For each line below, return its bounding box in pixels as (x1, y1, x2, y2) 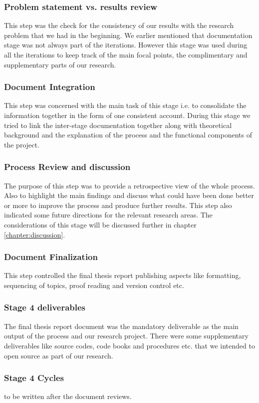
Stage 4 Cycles (4, 371, 64, 384)
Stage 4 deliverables (4, 301, 86, 313)
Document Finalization (4, 250, 98, 263)
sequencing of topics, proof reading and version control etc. (4, 279, 184, 290)
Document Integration (4, 80, 95, 93)
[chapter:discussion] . (4, 229, 65, 239)
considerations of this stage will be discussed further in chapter (4, 219, 197, 229)
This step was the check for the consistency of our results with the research (4, 20, 234, 30)
